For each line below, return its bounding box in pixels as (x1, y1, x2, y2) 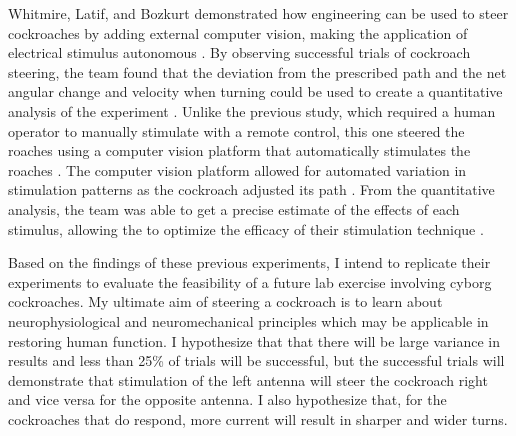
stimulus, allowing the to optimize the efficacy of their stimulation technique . (8, 218, 484, 239)
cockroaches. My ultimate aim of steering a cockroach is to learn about (8, 291, 443, 312)
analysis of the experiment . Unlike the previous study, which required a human (8, 100, 496, 121)
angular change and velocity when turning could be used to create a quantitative (8, 81, 503, 102)
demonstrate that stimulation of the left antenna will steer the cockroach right (8, 369, 488, 390)
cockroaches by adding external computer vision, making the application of (8, 22, 468, 43)
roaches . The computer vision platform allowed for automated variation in (8, 159, 467, 180)
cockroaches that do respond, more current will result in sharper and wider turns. (8, 408, 508, 429)
